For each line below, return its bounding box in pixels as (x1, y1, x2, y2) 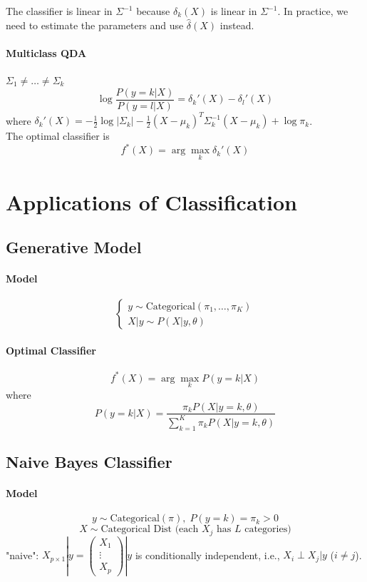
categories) (244, 524, 291, 535)
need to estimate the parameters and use (6, 17, 184, 32)
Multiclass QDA (6, 45, 87, 60)
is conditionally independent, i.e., (135, 547, 280, 562)
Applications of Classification (6, 187, 297, 216)
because (136, 4, 170, 18)
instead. (219, 17, 254, 32)
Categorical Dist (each (100, 524, 199, 535)
